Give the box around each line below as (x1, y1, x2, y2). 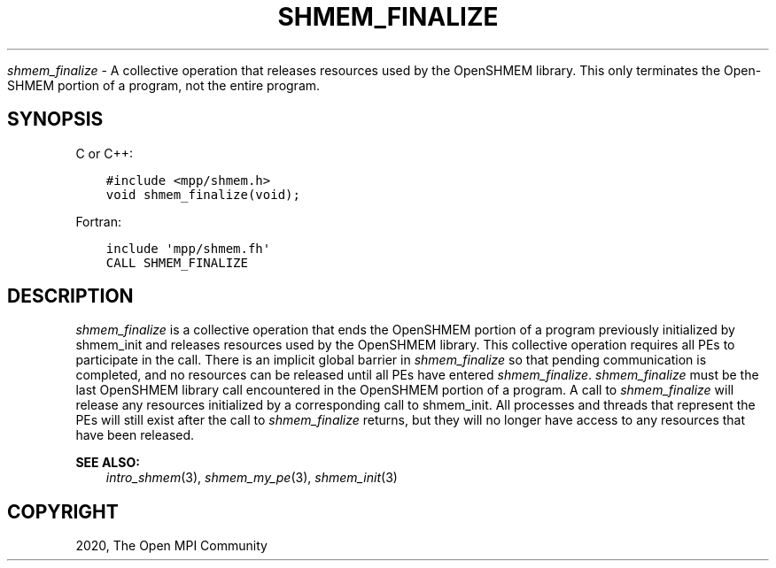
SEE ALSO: (75, 455, 140, 471)
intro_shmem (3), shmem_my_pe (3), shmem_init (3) (105, 470, 398, 486)
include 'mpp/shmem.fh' (105, 241, 271, 256)
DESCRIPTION (7, 285, 134, 308)
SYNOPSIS (7, 108, 104, 131)
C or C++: (75, 145, 133, 161)
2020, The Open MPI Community (75, 538, 268, 554)
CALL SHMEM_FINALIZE (105, 255, 248, 270)
